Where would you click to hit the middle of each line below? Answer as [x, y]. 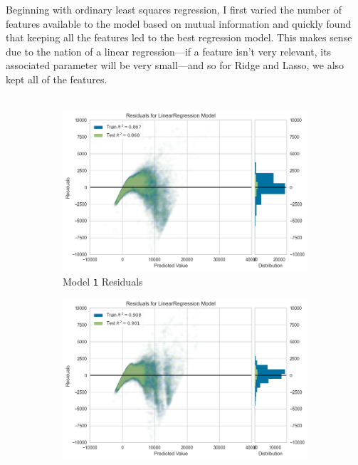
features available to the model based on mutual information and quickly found [179, 23]
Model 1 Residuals [103, 281]
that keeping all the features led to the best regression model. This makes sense [179, 37]
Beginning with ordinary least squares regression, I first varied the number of [174, 9]
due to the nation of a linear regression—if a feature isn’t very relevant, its [169, 51]
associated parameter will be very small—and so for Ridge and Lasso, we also [175, 65]
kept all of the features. [57, 79]
